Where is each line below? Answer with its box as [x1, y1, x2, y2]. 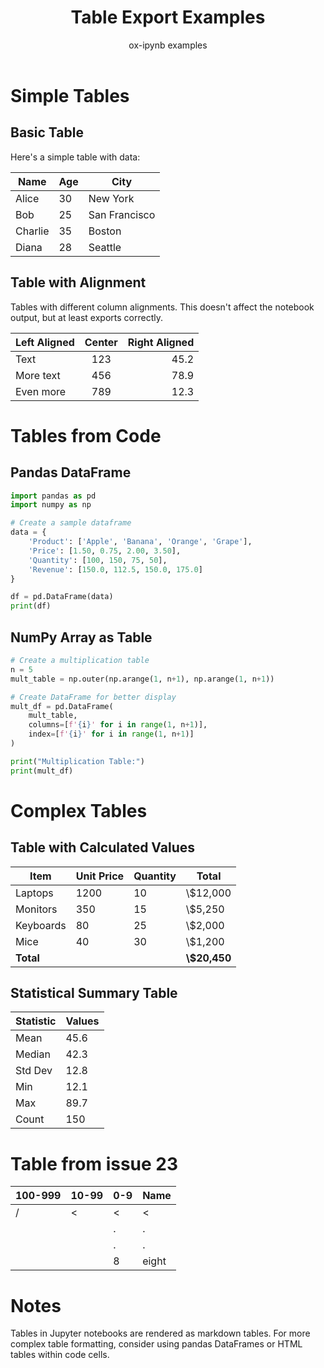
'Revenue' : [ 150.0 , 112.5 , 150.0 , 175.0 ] [28, 564, 203, 575]
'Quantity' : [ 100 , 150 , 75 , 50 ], [28, 555, 168, 565]
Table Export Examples [70, 6, 266, 29]
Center [84, 335, 118, 349]
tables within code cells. [10, 1349, 110, 1361]
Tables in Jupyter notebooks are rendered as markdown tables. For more [10, 1327, 311, 1340]
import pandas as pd [10, 491, 97, 501]
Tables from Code [10, 424, 162, 447]
